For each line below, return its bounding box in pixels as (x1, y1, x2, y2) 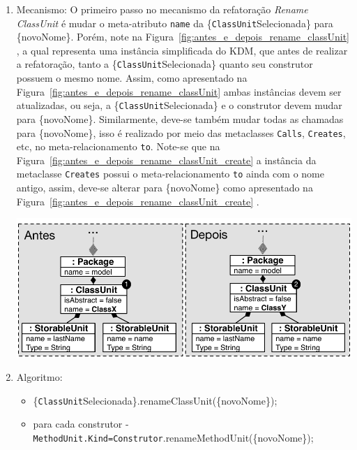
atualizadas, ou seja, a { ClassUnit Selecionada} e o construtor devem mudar (16, 98, 342, 112)
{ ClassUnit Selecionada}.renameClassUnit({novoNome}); (33, 393, 278, 407)
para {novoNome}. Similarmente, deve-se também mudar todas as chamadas (16, 111, 344, 126)
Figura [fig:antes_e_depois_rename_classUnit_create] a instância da (16, 152, 317, 167)
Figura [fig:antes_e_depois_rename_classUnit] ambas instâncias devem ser (16, 84, 342, 99)
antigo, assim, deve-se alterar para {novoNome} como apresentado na (16, 180, 313, 195)
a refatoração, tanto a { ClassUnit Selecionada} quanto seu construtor (16, 57, 313, 71)
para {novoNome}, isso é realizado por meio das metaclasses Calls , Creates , (16, 125, 346, 140)
